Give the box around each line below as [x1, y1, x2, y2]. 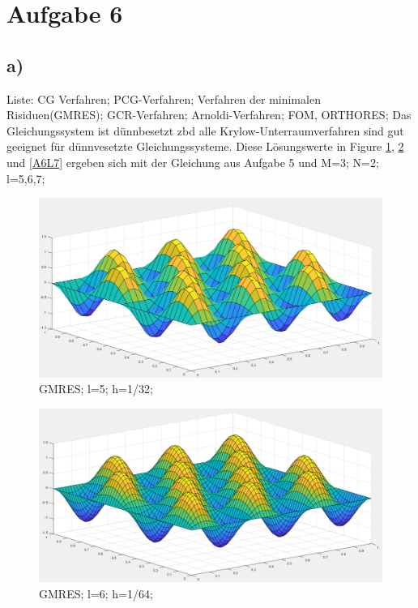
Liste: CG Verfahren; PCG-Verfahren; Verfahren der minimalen [6, 90, 321, 107]
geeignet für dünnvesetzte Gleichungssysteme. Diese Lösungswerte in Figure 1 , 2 [6, 138, 404, 155]
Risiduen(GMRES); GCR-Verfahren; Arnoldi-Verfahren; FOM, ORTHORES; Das [6, 106, 412, 123]
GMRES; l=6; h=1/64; [39, 584, 153, 602]
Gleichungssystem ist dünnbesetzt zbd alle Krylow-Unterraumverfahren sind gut [6, 122, 404, 139]
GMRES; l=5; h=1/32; [39, 380, 153, 397]
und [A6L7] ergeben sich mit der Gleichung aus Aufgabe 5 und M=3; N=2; [6, 153, 379, 170]
